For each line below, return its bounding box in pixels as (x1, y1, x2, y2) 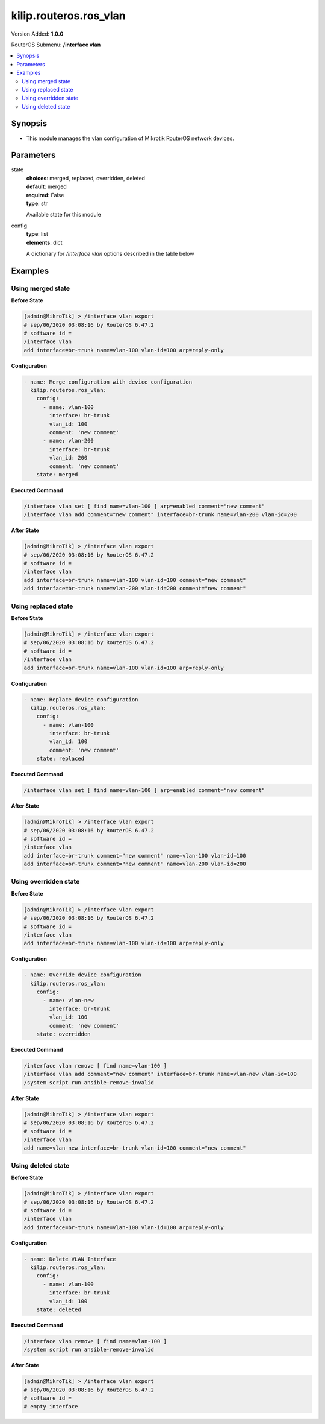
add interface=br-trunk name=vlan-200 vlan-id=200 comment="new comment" (23, 585, 246, 592)
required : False (26, 191, 64, 198)
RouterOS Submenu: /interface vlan (11, 41, 101, 48)
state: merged (36, 471, 78, 478)
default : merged (26, 183, 67, 190)
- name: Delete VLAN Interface (23, 1255, 117, 1262)
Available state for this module (26, 211, 102, 218)
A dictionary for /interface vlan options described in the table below (26, 250, 194, 257)
